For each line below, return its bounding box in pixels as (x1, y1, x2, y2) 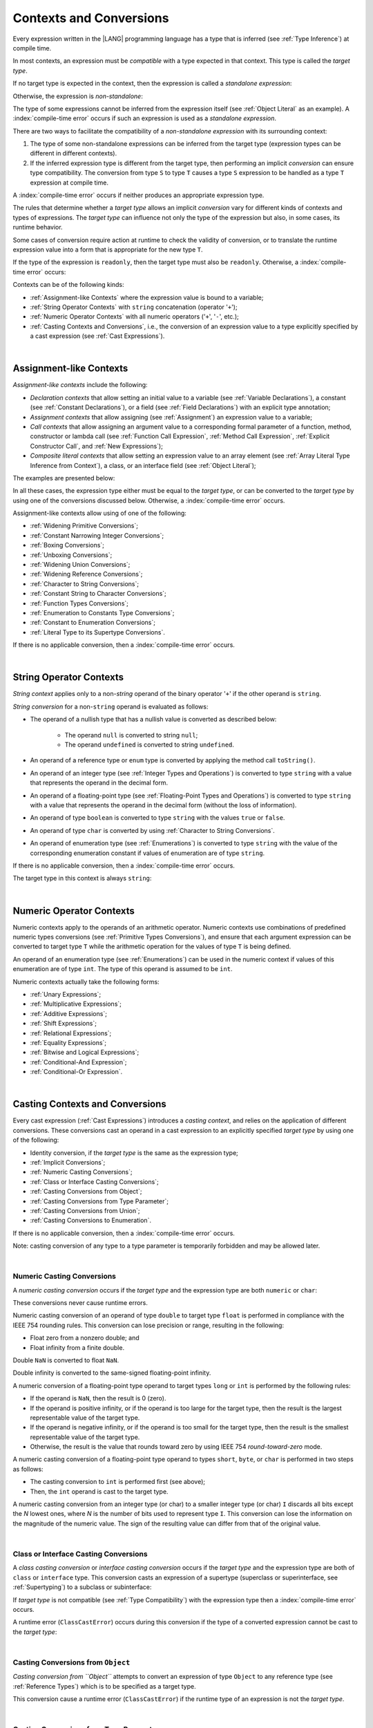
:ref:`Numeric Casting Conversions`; (30, 1168, 133, 1176)
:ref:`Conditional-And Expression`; (30, 1058, 127, 1066)
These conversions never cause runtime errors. (12, 1298, 149, 1306)
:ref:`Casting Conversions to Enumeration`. (30, 1217, 152, 1225)
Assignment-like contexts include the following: (12, 381, 148, 389)
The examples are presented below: (12, 473, 115, 482)
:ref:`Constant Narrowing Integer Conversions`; (30, 531, 164, 539)
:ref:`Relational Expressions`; (30, 1029, 112, 1037)
